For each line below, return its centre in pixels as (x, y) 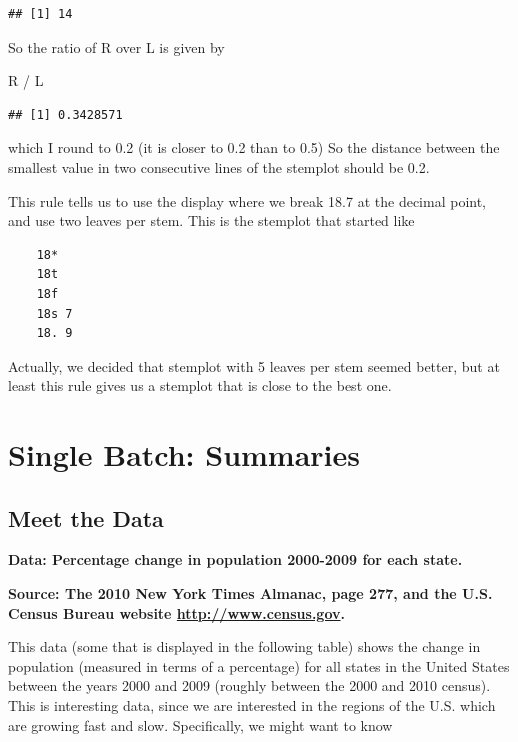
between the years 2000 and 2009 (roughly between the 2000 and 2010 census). (249, 685)
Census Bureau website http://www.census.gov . (176, 612)
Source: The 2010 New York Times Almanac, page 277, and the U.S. (250, 593)
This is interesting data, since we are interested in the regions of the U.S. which (252, 705)
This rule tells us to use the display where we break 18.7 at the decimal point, (247, 200)
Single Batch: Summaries (184, 454)
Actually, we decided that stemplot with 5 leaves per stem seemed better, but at (254, 365)
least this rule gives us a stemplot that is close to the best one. (200, 385)
